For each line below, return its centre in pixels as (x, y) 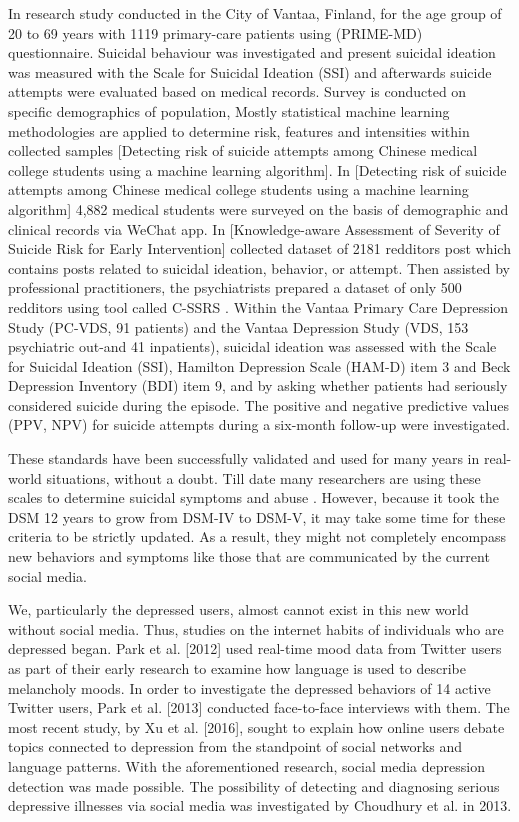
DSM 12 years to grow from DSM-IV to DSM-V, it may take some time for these (257, 516)
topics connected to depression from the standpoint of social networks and (235, 746)
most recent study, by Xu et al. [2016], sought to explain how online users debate (256, 726)
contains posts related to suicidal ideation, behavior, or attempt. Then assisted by (259, 267)
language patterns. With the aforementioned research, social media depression (246, 765)
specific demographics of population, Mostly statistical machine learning (229, 110)
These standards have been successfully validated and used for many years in (244, 458)
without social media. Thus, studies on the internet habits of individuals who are (256, 628)
